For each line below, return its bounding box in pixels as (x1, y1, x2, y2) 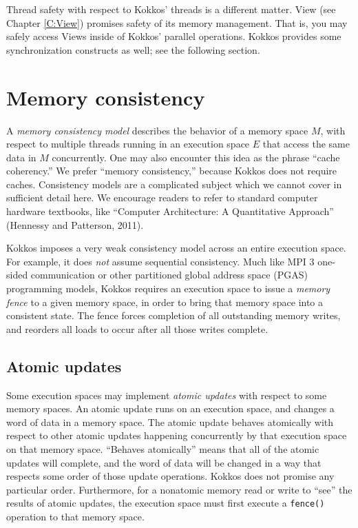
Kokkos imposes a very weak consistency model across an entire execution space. (6, 241, 346, 255)
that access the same (262, 136, 350, 151)
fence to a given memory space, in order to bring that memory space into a (6, 294, 324, 309)
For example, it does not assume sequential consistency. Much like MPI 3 (6, 254, 315, 268)
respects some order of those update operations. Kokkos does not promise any (6, 469, 335, 483)
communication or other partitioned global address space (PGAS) (30, 267, 308, 282)
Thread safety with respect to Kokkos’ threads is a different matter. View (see (6, 2, 336, 16)
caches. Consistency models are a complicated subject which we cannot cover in (6, 176, 342, 191)
